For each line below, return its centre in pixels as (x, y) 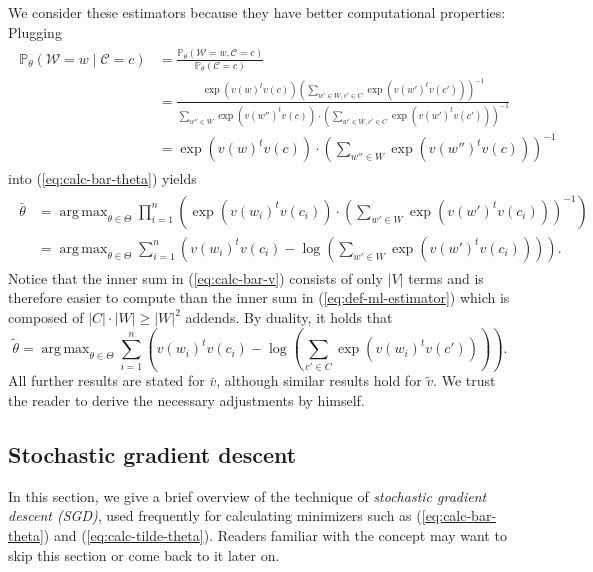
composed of (46, 317)
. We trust (464, 380)
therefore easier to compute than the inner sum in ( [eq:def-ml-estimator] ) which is (259, 297)
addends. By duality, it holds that (289, 317)
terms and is (446, 277)
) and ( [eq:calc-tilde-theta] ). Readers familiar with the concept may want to (275, 535)
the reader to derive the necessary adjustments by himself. (186, 400)
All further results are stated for (106, 380)
